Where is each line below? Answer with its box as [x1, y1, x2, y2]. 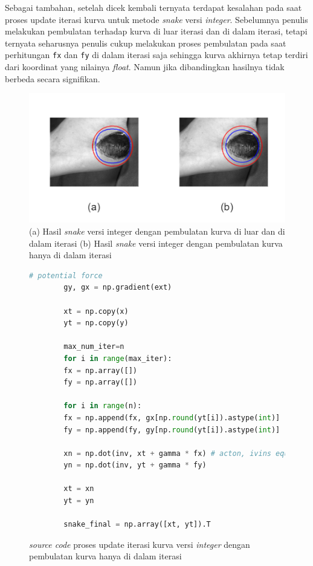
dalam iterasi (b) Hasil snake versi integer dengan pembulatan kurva [29, 236, 283, 249]
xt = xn [63, 484, 94, 493]
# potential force [29, 271, 103, 280]
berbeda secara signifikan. [5, 72, 100, 85]
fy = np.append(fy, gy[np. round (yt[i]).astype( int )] [63, 425, 280, 434]
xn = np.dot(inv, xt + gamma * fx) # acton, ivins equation [63, 449, 311, 458]
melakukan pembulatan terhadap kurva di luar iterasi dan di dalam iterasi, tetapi [5, 25, 308, 37]
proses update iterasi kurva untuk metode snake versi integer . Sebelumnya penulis [5, 13, 308, 25]
